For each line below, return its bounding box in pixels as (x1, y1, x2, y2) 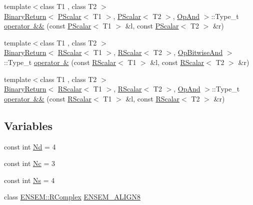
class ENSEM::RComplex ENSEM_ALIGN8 (4, 191, 140, 202)
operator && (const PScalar (4, 20, 91, 31)
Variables (4, 117, 53, 133)
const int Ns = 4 (4, 174, 55, 185)
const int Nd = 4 (4, 141, 56, 151)
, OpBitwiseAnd (173, 47, 223, 57)
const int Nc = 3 (4, 158, 55, 168)
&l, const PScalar (125, 20, 179, 31)
